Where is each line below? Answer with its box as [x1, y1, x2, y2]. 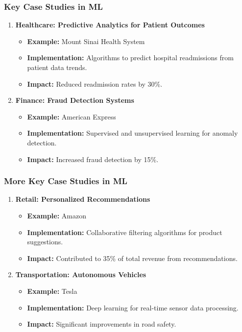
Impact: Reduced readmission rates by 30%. [27, 78, 163, 89]
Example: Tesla [27, 285, 77, 296]
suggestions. [27, 237, 63, 247]
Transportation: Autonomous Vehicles [15, 269, 146, 280]
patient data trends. [27, 62, 87, 72]
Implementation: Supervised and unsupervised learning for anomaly [27, 128, 238, 138]
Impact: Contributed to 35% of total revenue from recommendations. [27, 253, 238, 263]
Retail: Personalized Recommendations [15, 194, 150, 204]
